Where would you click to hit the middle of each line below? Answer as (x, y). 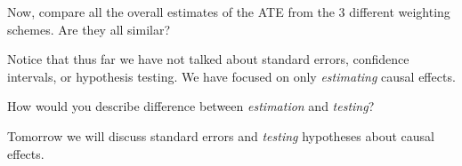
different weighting (400, 12)
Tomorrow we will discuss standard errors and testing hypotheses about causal (221, 135)
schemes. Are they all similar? (89, 29)
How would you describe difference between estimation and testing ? (191, 106)
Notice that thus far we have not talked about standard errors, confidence (208, 59)
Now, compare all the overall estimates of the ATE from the (171, 12)
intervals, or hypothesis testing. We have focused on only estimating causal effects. (231, 76)
